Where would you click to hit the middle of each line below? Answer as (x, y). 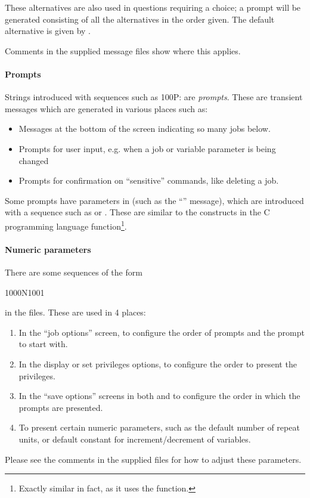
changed (34, 160)
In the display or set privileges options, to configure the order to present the (158, 364)
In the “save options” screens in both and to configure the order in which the (159, 396)
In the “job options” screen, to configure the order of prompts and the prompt (162, 332)
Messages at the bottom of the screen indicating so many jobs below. (145, 129)
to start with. (43, 344)
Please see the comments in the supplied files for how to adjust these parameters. (153, 459)
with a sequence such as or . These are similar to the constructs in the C (137, 212)
